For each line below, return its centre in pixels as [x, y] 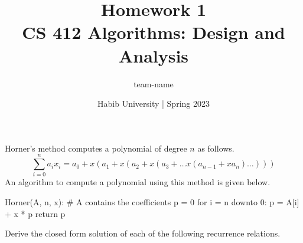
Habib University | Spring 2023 [154, 104]
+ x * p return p [35, 213]
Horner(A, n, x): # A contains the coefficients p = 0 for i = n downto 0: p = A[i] [152, 202]
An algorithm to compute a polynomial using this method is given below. [138, 182]
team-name [154, 83]
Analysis [154, 55]
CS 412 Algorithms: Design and [154, 32]
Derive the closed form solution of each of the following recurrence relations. [143, 233]
